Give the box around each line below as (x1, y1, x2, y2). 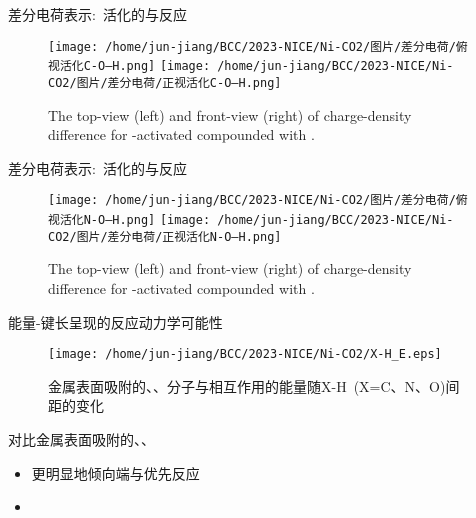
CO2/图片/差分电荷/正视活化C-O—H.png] (48, 75, 282, 90)
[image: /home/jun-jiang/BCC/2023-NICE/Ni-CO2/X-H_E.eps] (48, 347, 442, 362)
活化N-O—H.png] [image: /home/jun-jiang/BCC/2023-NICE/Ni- (59, 213, 454, 227)
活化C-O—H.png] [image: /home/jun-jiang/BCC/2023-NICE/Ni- (59, 59, 454, 74)
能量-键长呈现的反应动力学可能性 (8, 311, 223, 332)
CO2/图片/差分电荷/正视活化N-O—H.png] (48, 229, 282, 244)
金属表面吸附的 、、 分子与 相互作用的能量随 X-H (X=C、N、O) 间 (48, 375, 460, 396)
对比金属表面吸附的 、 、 (8, 428, 155, 449)
